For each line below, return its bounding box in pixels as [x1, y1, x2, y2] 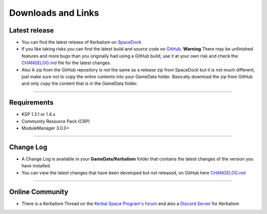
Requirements [9, 99, 54, 107]
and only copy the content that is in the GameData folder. [21, 80, 138, 86]
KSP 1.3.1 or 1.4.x [21, 111, 55, 117]
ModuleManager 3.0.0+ [21, 125, 70, 131]
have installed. [21, 163, 51, 169]
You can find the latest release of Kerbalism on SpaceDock [21, 39, 142, 45]
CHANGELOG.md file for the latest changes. [21, 60, 111, 66]
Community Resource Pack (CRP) [21, 118, 90, 124]
